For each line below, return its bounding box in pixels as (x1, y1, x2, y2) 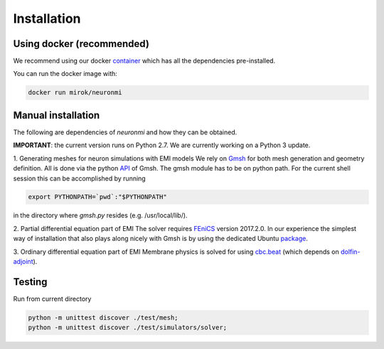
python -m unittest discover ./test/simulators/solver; (28, 323, 228, 332)
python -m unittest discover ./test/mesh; (28, 313, 178, 321)
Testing (13, 276, 48, 288)
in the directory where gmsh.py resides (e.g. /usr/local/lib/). (13, 211, 188, 220)
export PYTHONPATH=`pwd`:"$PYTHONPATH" (28, 193, 167, 201)
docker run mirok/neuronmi (28, 89, 122, 97)
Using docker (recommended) (13, 38, 149, 50)
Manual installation (13, 109, 100, 121)
